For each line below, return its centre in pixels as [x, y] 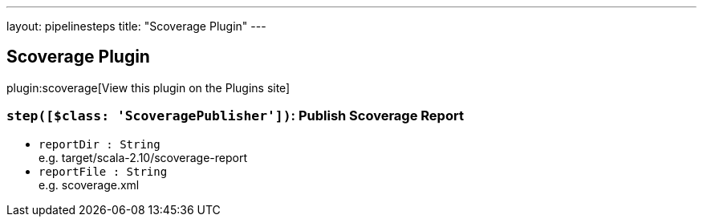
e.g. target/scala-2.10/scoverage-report [143, 157]
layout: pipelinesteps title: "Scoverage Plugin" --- [136, 26]
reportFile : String [103, 171]
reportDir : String [100, 144]
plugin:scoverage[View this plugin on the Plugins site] [148, 87]
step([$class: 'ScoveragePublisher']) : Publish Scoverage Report [235, 116]
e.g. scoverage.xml [89, 184]
